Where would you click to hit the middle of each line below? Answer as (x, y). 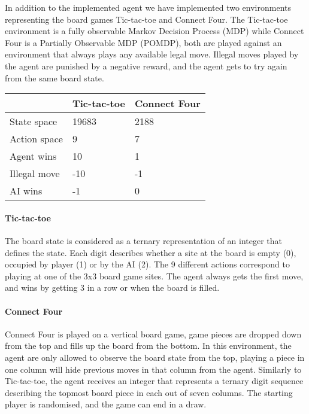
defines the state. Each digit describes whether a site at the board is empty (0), (151, 252)
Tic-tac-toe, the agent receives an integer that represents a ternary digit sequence (154, 381)
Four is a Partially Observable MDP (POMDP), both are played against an (143, 42)
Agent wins (33, 156)
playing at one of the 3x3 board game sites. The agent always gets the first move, (154, 276)
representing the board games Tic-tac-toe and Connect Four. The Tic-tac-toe (146, 19)
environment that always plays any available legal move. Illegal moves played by (152, 54)
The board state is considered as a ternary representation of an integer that (144, 240)
